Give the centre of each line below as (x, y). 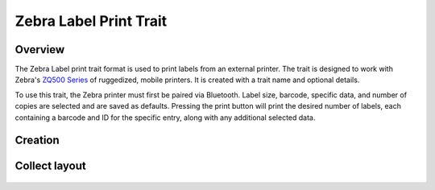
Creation (37, 140)
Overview (40, 50)
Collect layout (50, 166)
